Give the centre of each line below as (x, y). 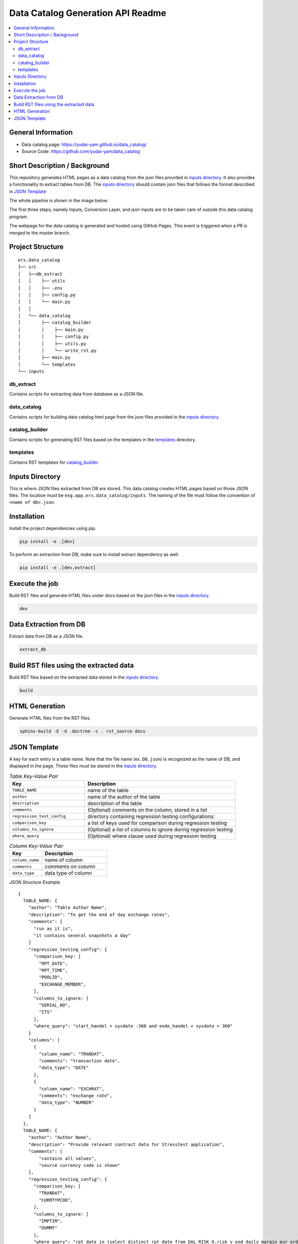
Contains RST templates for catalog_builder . (54, 462)
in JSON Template (28, 191)
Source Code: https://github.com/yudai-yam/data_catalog (81, 151)
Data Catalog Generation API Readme (88, 13)
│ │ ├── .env (40, 288)
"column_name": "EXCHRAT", (72, 1089)
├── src (27, 267)
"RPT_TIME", (53, 970)
